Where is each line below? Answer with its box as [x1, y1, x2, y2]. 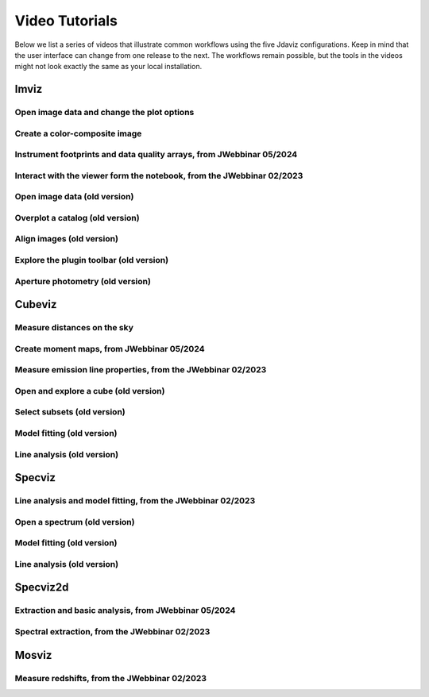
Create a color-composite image [14, 128, 142, 139]
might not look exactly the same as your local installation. [14, 62, 203, 71]
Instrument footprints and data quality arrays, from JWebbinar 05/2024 [14, 149, 298, 160]
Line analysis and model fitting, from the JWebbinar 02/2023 [14, 495, 256, 506]
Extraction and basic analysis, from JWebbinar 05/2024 [14, 605, 236, 616]
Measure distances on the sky [14, 322, 134, 333]
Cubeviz [14, 298, 57, 311]
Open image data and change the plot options [14, 107, 195, 118]
